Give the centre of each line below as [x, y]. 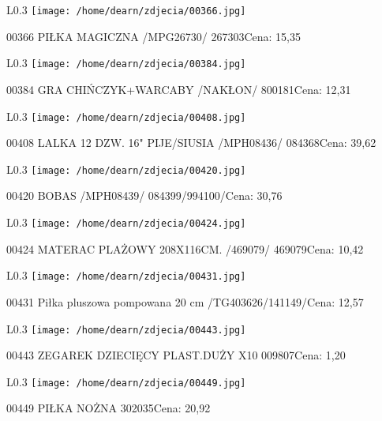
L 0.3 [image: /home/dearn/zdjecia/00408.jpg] [126, 116]
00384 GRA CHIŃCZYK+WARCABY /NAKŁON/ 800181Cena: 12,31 [179, 89]
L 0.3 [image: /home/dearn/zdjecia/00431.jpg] [126, 275]
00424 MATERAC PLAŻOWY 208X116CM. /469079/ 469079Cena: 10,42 [185, 248]
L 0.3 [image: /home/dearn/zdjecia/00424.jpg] [126, 222]
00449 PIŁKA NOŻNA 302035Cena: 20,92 [109, 408]
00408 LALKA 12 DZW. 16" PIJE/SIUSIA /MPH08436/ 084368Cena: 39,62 [191, 143]
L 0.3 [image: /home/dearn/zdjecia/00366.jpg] [126, 9]
